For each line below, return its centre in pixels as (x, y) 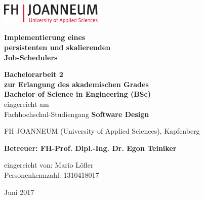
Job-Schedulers (31, 57)
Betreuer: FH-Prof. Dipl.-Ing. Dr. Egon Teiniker (90, 148)
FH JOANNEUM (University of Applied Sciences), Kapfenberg (102, 131)
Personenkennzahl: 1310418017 (52, 174)
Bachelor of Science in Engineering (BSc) (77, 94)
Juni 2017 (19, 192)
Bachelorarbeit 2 (34, 74)
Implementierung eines (45, 37)
